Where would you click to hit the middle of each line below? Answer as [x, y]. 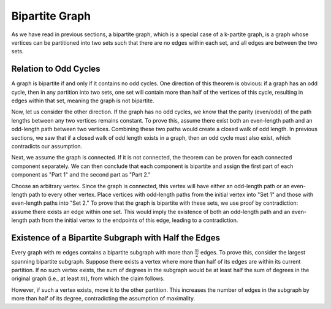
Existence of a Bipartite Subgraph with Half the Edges [116, 238]
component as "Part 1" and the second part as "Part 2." [81, 175]
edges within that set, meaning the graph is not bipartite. [83, 101]
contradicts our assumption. [47, 146]
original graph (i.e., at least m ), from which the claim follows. [88, 278]
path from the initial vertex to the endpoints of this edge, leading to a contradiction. [133, 220]
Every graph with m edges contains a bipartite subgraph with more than [102, 252]
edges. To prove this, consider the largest [253, 252]
